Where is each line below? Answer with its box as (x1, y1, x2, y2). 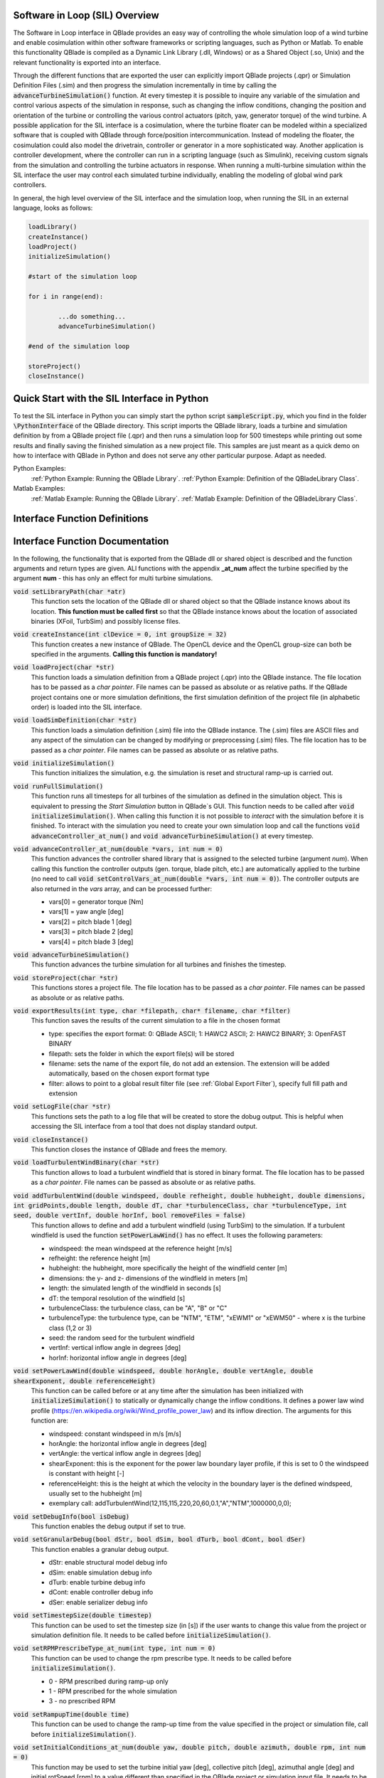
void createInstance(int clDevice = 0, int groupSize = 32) (13, 630, 228, 639)
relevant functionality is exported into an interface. (13, 58, 161, 67)
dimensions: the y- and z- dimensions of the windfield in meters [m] (48, 1274, 248, 1282)
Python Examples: (13, 464, 67, 473)
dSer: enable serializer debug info (48, 1597, 149, 1607)
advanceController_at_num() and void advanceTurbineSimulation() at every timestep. (31, 831, 314, 840)
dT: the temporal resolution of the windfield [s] (48, 1294, 185, 1302)
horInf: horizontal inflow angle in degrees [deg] (48, 1353, 187, 1362)
